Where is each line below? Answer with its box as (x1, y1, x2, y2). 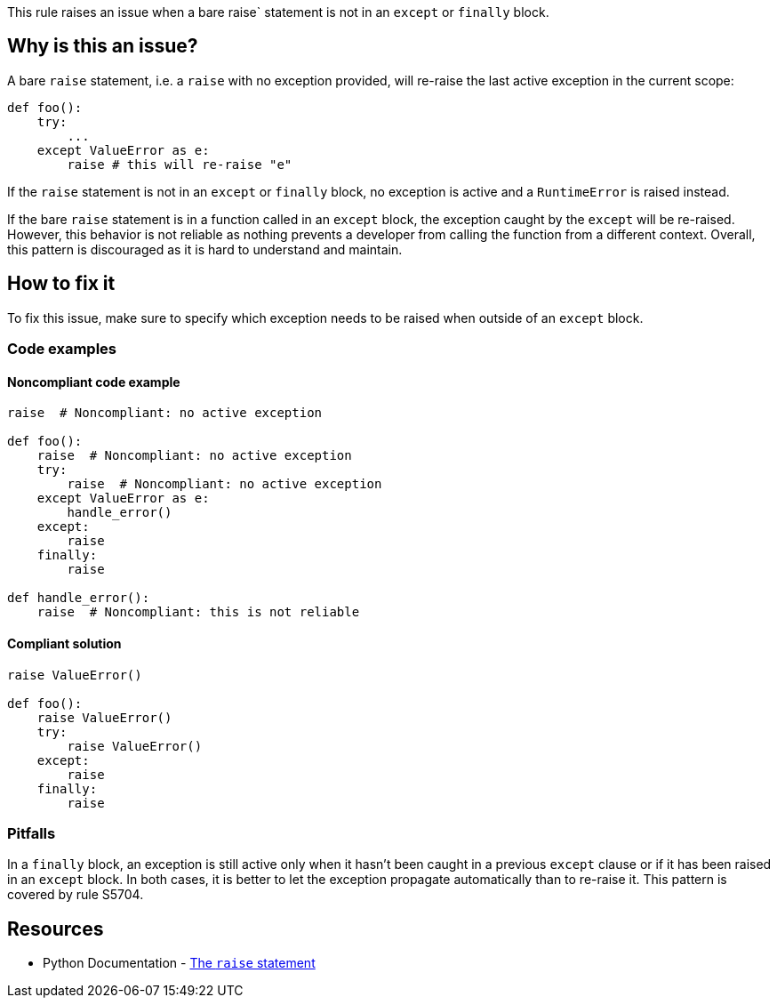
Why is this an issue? (7, 35, 198, 58)
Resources (7, 917, 104, 940)
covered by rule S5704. (7, 887, 144, 903)
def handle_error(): (7, 591, 150, 606)
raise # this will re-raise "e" (67, 157, 292, 172)
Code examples (7, 340, 117, 358)
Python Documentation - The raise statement (43, 955, 316, 971)
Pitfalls (7, 824, 56, 842)
